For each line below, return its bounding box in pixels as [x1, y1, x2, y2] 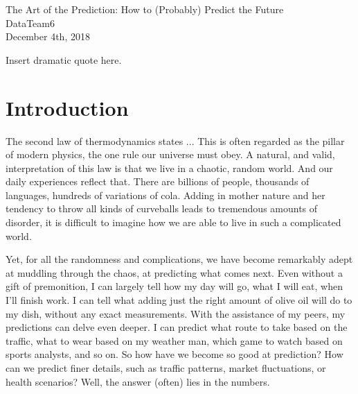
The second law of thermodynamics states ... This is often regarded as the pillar [6, 133, 345, 148]
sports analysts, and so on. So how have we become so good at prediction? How [6, 347, 343, 361]
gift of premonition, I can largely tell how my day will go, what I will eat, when [6, 279, 343, 293]
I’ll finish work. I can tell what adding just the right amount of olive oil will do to [6, 293, 352, 307]
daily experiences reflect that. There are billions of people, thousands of [6, 174, 310, 189]
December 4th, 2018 [6, 29, 90, 44]
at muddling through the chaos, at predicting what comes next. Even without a [6, 265, 343, 280]
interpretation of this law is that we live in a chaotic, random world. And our [6, 160, 333, 175]
